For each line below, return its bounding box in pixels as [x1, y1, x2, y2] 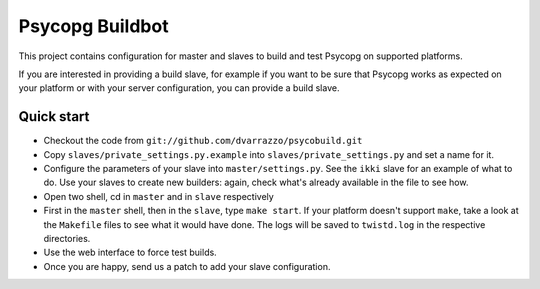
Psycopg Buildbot [18, 15, 169, 37]
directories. [43, 232, 91, 244]
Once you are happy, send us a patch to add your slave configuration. [43, 260, 331, 272]
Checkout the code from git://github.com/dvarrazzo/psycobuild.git [43, 135, 363, 147]
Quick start [18, 108, 90, 125]
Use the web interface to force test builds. [43, 246, 217, 259]
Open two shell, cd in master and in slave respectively [43, 190, 274, 202]
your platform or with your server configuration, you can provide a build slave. [18, 82, 340, 94]
